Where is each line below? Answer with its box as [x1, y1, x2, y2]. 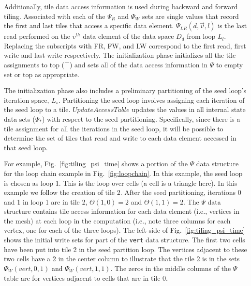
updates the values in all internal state [132, 104, 246, 114]
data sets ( [4, 113, 35, 124]
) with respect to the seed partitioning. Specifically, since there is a [42, 113, 240, 124]
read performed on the [4, 31, 71, 41]
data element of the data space [83, 31, 174, 41]
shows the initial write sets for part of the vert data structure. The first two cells [4, 235, 245, 245]
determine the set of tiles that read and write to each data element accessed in [4, 133, 236, 143]
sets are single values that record [142, 11, 239, 21]
